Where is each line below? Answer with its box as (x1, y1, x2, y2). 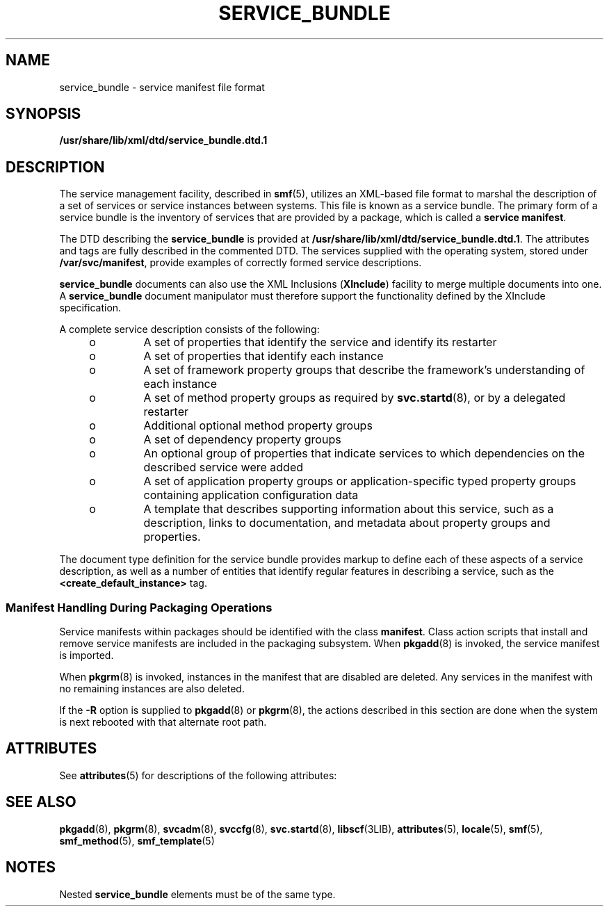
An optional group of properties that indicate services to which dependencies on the (143, 446, 585, 461)
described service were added (143, 460, 304, 475)
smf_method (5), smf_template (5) (59, 834, 215, 847)
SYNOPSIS (6, 105, 81, 123)
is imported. (59, 649, 114, 662)
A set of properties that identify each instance (143, 349, 384, 364)
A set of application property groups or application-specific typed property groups (143, 474, 576, 489)
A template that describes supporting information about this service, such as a (143, 502, 554, 516)
